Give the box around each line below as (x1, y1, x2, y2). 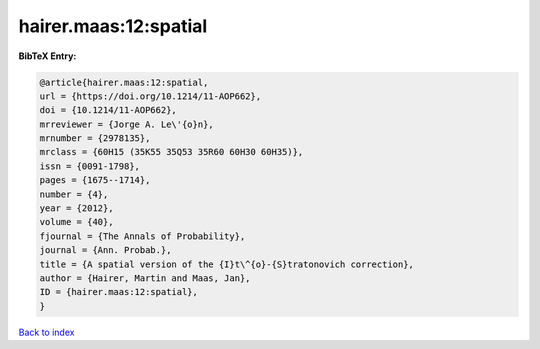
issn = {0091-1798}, (39, 160, 140, 172)
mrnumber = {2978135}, (39, 133, 151, 144)
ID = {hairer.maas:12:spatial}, (39, 286, 199, 298)
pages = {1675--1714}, (39, 175, 151, 186)
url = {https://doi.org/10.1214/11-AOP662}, (39, 90, 262, 102)
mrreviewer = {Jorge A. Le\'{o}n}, (39, 118, 214, 130)
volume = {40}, (39, 216, 114, 228)
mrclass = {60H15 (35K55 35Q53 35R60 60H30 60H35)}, (39, 146, 304, 158)
